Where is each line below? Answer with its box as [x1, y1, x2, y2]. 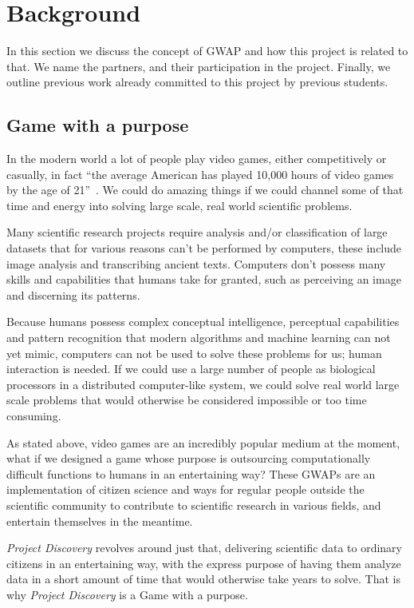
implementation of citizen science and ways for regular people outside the [6, 481, 365, 498]
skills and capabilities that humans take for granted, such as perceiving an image [6, 271, 401, 288]
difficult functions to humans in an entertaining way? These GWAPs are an [6, 465, 376, 482]
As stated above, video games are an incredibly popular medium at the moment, [6, 434, 400, 451]
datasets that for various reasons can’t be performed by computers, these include [6, 240, 402, 256]
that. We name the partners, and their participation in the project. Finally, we [6, 58, 391, 74]
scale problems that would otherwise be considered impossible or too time [6, 391, 367, 408]
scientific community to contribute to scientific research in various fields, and [6, 496, 381, 513]
